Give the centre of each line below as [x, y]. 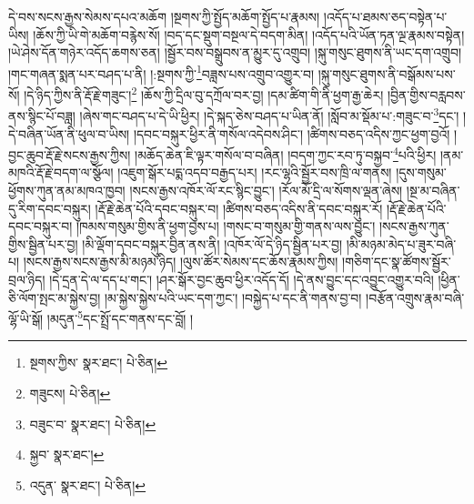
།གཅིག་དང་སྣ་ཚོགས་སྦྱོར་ [397, 262]
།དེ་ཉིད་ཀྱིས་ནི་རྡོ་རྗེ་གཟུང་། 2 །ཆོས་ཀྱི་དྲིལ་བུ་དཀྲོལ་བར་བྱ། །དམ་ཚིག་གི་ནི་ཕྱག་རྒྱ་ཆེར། [204, 93]
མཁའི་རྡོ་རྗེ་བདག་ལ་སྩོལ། [61, 172]
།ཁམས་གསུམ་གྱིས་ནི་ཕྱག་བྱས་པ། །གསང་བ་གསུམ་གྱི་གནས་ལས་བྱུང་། [226, 226]
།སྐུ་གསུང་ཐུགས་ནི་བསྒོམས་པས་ [387, 73]
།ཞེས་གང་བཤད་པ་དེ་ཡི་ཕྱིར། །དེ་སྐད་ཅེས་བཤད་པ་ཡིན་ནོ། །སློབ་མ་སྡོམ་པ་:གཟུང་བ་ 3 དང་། [269, 114]
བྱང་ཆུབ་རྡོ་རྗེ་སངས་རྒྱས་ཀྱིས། [70, 154]
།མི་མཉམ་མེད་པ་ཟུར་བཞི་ [401, 243]
